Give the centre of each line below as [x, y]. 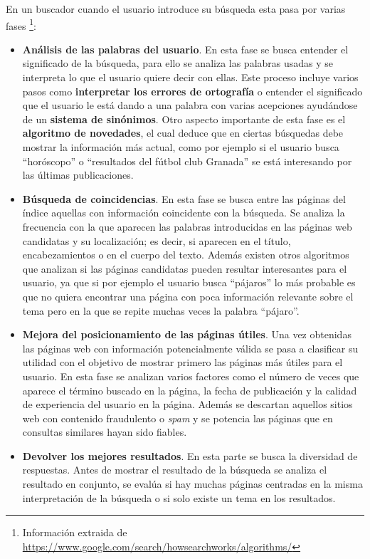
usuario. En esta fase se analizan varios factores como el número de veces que [191, 376]
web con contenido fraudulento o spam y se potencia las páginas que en [178, 418]
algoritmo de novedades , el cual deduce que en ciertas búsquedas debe [183, 133]
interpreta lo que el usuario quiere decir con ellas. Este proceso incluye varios [190, 77]
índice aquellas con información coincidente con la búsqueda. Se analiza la [184, 213]
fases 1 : [21, 24]
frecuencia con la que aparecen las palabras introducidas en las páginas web [187, 226]
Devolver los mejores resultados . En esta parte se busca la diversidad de [190, 455]
